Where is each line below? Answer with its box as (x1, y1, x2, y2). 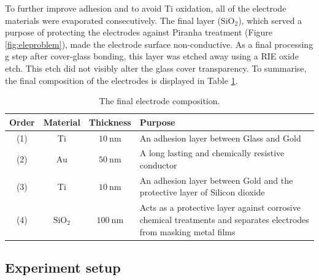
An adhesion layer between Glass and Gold (139, 131, 301, 144)
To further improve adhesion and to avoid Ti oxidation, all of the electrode (5, 2, 286, 14)
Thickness (88, 115, 131, 128)
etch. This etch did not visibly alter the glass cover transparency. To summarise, (5, 61, 307, 74)
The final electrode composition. (99, 94, 220, 107)
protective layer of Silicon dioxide (139, 186, 265, 199)
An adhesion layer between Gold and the (139, 173, 293, 186)
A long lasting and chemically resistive (139, 146, 285, 159)
